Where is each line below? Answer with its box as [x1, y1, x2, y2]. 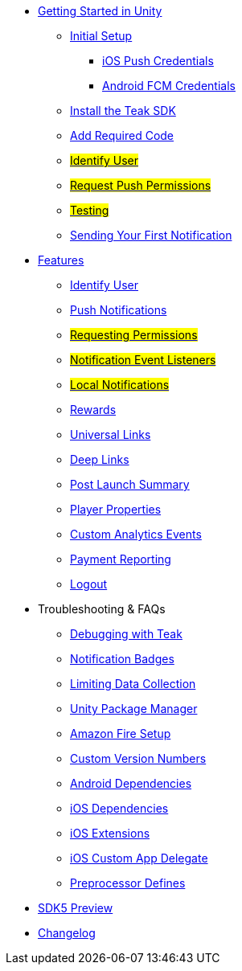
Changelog [38, 926, 96, 940]
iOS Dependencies [70, 801, 169, 815]
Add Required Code [70, 129, 174, 142]
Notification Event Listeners [70, 353, 216, 367]
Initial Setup [70, 29, 133, 43]
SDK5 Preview [38, 901, 113, 915]
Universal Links [70, 428, 151, 441]
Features [38, 253, 84, 267]
